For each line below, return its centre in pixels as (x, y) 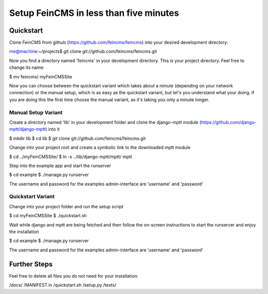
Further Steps (31, 264)
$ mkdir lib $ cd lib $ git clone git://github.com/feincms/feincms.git (77, 138)
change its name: (27, 67)
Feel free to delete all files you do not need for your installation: (74, 276)
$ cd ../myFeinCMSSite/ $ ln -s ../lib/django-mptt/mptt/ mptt (71, 157)
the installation (24, 232)
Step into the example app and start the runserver (60, 166)
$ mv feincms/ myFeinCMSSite (41, 76)
